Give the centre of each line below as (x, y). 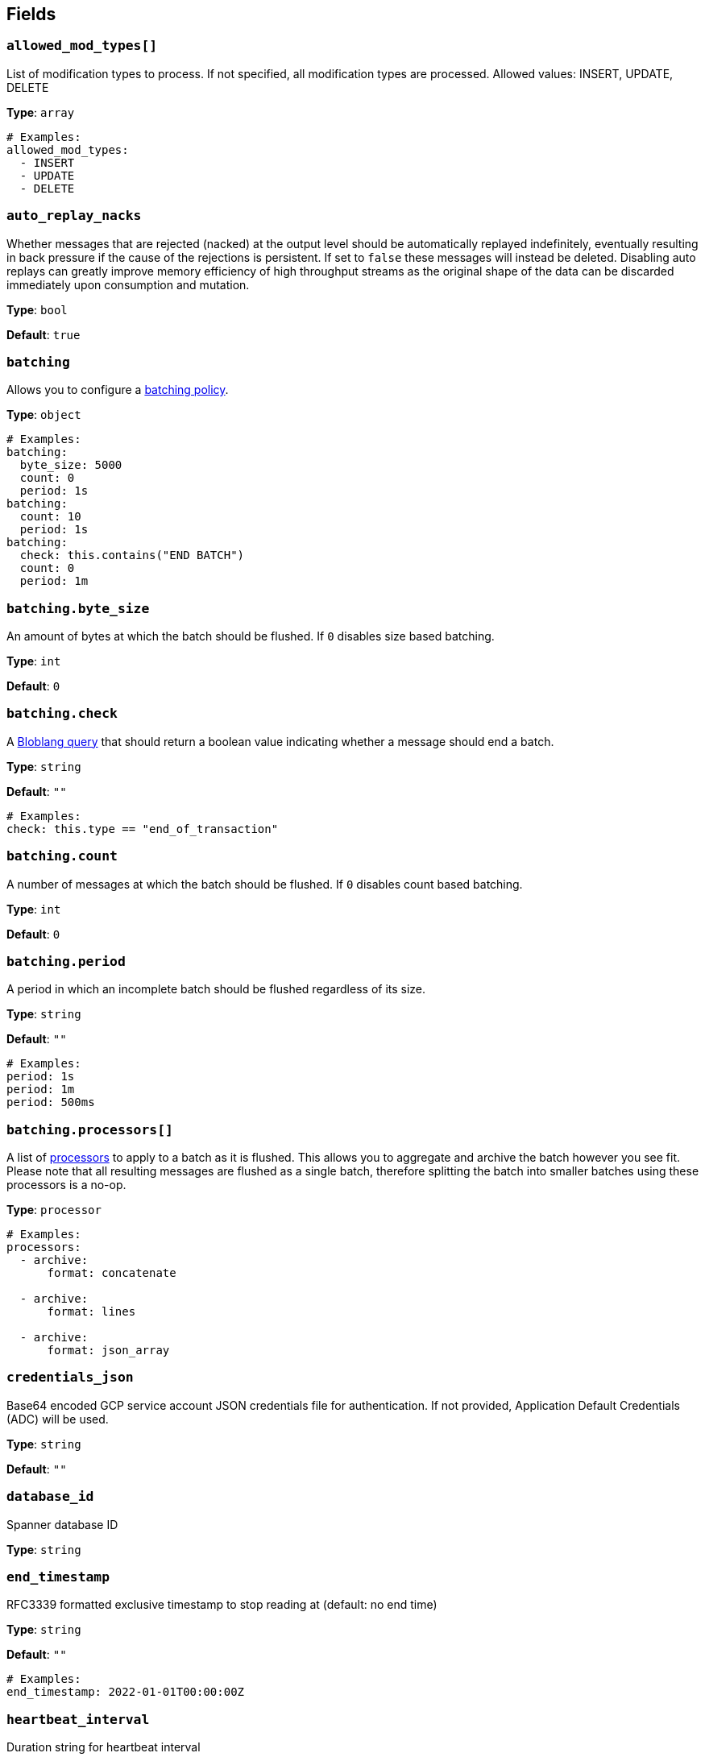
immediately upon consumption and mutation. (128, 284)
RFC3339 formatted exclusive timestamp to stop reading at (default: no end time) (222, 1605)
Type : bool (37, 309)
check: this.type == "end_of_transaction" (143, 829)
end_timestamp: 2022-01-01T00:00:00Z (126, 1692)
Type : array (41, 112)
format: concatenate (112, 1273)
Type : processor (54, 1210)
